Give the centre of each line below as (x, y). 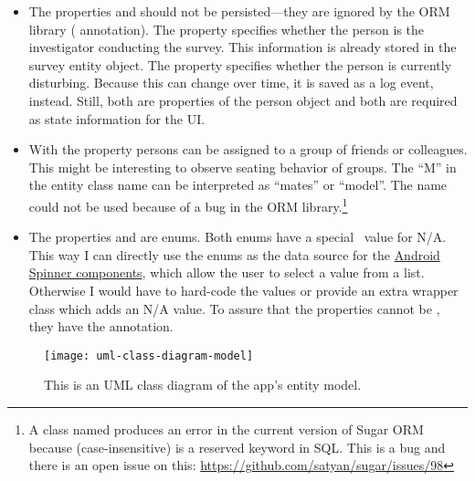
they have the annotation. (101, 326)
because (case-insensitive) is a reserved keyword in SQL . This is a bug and (237, 447)
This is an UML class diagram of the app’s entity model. (203, 385)
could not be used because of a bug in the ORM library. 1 (188, 204)
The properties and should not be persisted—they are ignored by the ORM (239, 11)
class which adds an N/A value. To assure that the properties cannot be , (234, 308)
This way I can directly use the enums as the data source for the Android (234, 254)
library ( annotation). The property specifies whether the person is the (227, 29)
